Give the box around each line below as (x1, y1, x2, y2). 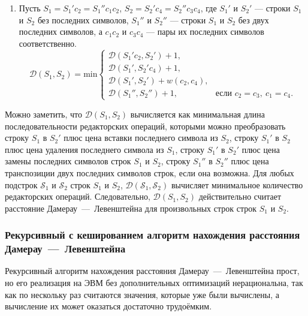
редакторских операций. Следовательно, (5, 190, 150, 203)
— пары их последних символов (146, 25, 264, 38)
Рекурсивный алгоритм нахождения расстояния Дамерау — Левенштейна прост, (5, 264, 300, 277)
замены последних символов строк (5, 155, 131, 167)
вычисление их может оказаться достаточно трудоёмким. (5, 300, 212, 312)
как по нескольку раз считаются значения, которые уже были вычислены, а (5, 288, 279, 300)
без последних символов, (37, 13, 129, 26)
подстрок (5, 178, 38, 191)
